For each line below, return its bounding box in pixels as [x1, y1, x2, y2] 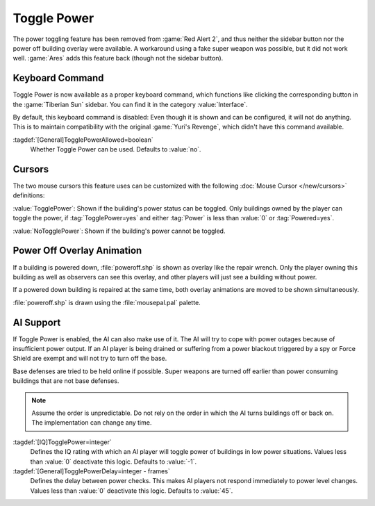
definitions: [12, 191, 45, 199]
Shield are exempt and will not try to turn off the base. [12, 354, 167, 363]
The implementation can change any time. [31, 418, 152, 427]
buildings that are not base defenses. [12, 377, 119, 385]
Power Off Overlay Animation [12, 245, 142, 256]
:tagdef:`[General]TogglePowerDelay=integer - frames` [12, 466, 170, 475]
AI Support [12, 316, 61, 328]
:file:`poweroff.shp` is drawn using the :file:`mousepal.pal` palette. [12, 298, 201, 307]
